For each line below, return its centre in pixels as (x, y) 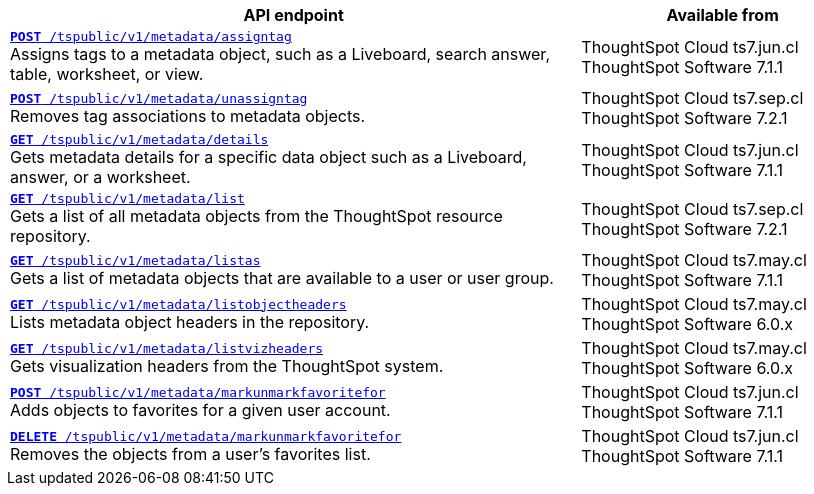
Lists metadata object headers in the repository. (190, 321)
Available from (722, 15)
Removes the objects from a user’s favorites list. (190, 453)
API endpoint (293, 15)
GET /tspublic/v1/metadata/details (139, 139)
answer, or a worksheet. (100, 177)
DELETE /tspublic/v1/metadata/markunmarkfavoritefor (206, 436)
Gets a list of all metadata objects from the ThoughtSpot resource (256, 216)
